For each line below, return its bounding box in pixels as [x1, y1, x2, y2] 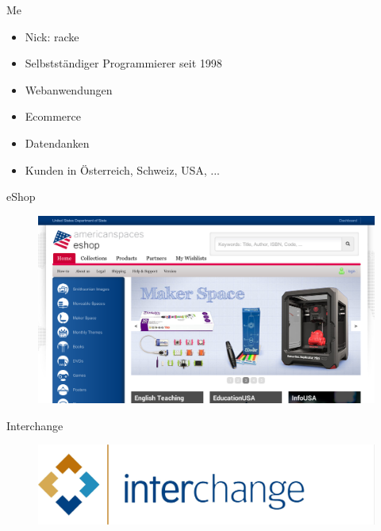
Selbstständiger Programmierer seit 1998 [25, 55, 222, 71]
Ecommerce [25, 108, 82, 125]
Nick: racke [25, 28, 79, 44]
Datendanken [25, 134, 90, 151]
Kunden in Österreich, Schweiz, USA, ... [25, 161, 220, 178]
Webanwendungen [25, 81, 113, 98]
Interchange [6, 417, 63, 433]
